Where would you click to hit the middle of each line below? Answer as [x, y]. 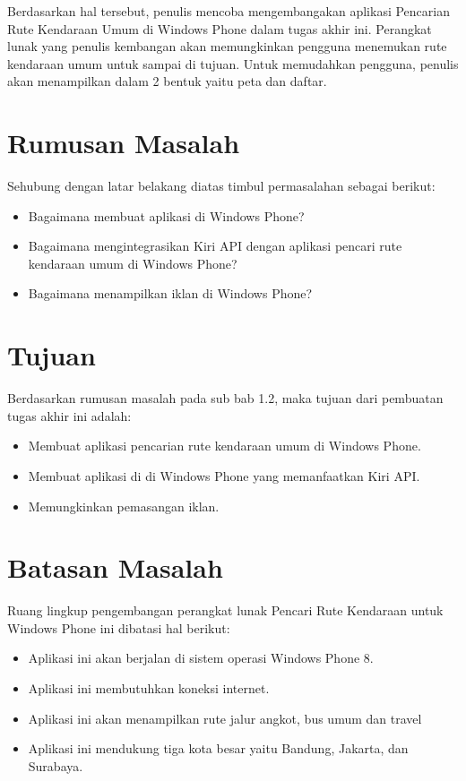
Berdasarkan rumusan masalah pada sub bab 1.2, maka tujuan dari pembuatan [225, 398]
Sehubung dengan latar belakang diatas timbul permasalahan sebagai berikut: [221, 186]
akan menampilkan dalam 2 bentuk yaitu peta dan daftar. [167, 81]
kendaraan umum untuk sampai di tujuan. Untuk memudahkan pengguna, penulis [233, 63]
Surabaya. [56, 765]
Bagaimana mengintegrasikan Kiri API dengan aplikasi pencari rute [215, 246]
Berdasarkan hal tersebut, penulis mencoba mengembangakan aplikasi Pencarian [229, 11]
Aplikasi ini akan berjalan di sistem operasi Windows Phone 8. [201, 658]
